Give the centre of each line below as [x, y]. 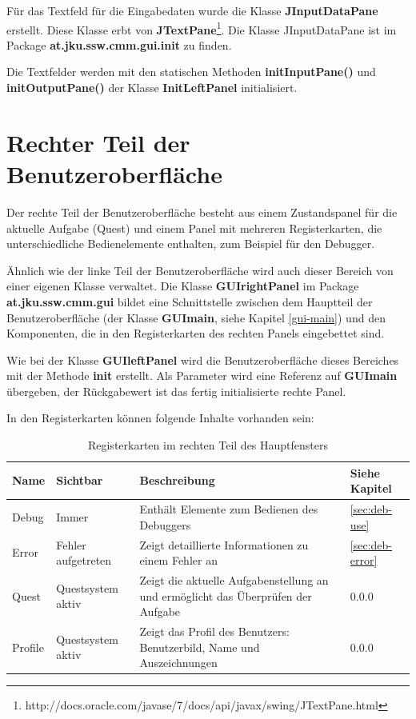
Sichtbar [80, 480]
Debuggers [165, 524]
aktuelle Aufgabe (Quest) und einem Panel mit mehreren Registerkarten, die [194, 228]
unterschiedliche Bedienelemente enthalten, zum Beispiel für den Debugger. [191, 244]
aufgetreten [84, 560]
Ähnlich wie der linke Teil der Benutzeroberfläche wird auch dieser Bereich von [200, 270]
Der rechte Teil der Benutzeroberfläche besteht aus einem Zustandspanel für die [202, 212]
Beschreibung [177, 480]
